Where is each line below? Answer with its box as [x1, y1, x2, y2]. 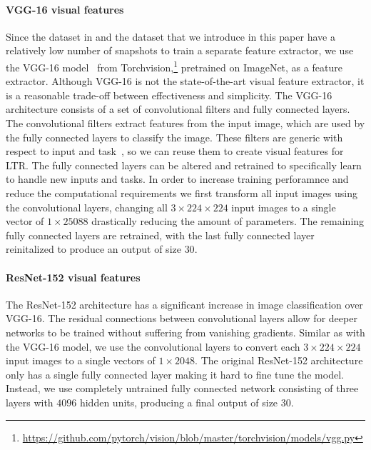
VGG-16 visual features [6, 1, 124, 16]
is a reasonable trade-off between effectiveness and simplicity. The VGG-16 [6, 87, 332, 102]
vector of [6, 214, 44, 229]
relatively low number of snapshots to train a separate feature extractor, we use [6, 43, 354, 58]
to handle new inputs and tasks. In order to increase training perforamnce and [6, 171, 349, 186]
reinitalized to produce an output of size [6, 241, 181, 256]
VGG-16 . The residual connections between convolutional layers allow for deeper [6, 311, 357, 326]
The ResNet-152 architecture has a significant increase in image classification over [6, 296, 363, 311]
